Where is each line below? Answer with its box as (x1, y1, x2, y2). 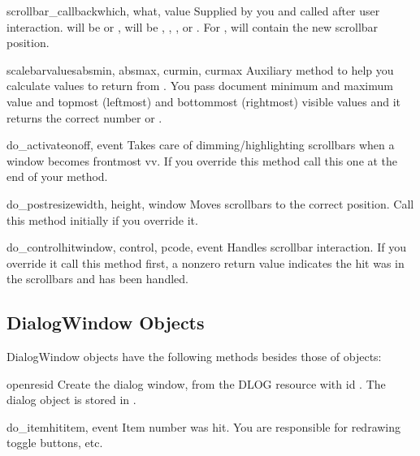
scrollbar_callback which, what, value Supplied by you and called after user (6, 2, 380, 19)
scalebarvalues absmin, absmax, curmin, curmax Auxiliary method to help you (6, 61, 394, 78)
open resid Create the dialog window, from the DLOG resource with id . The (6, 375, 386, 392)
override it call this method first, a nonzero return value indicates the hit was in (6, 254, 405, 271)
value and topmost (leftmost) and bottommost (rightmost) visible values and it (6, 92, 401, 110)
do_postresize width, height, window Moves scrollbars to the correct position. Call (6, 195, 414, 212)
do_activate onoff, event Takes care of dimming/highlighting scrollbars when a (6, 136, 395, 153)
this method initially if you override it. (6, 211, 198, 228)
